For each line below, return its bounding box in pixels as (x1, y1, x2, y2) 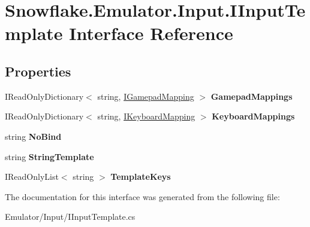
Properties (5, 62, 71, 80)
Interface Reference (69, 21, 233, 45)
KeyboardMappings (212, 110, 295, 122)
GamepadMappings (210, 90, 293, 102)
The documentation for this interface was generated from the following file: (5, 190, 280, 203)
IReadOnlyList (5, 170, 59, 183)
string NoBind (5, 130, 62, 142)
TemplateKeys (110, 170, 171, 183)
